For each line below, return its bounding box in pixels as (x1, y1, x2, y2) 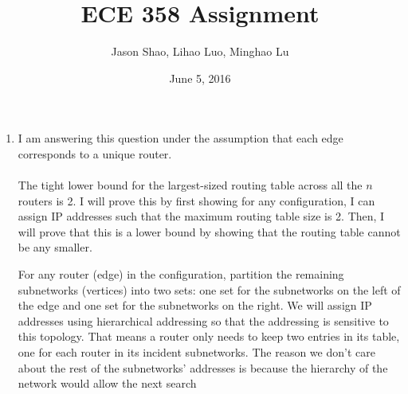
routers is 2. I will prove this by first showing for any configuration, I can (18, 192, 375, 209)
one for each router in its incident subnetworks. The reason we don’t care (18, 344, 375, 361)
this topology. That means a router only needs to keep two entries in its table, (18, 328, 400, 345)
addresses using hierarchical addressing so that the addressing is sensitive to (18, 312, 389, 329)
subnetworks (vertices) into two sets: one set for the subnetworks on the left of (18, 281, 401, 298)
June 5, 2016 (169, 69, 231, 86)
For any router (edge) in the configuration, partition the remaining (18, 266, 344, 283)
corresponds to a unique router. (18, 145, 172, 162)
